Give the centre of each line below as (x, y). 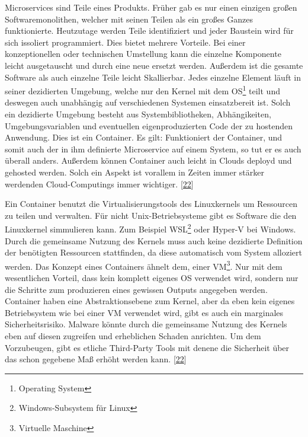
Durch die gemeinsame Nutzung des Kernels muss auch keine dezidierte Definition (154, 240)
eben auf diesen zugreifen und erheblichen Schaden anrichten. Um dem (133, 336)
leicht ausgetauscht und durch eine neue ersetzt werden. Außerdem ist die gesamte (154, 65)
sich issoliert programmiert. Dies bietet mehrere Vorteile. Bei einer (125, 42)
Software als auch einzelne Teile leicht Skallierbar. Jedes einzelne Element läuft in (153, 77)
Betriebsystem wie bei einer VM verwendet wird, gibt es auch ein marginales (144, 312)
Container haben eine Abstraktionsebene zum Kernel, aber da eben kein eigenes (150, 301)
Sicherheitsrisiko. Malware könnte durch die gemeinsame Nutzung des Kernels (146, 324)
